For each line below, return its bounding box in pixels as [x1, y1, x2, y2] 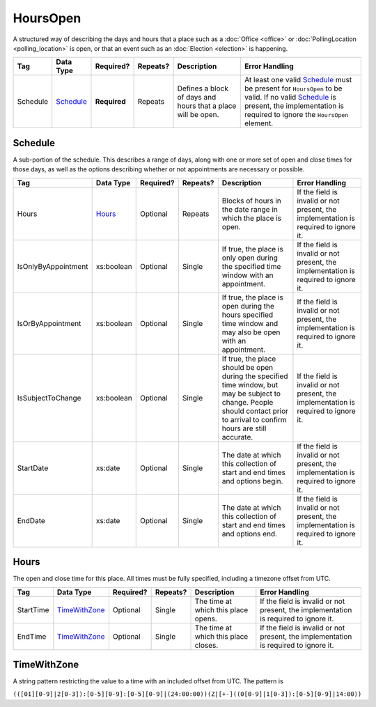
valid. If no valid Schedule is [244, 93, 337, 102]
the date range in [221, 204, 278, 214]
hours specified [221, 310, 274, 320]
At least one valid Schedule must [244, 75, 352, 85]
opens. [194, 614, 217, 623]
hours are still [221, 424, 267, 433]
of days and [177, 93, 217, 102]
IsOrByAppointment [17, 318, 81, 328]
